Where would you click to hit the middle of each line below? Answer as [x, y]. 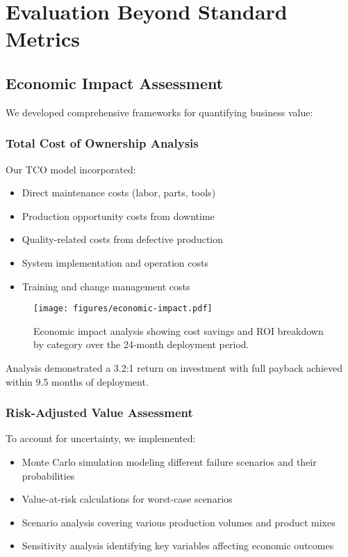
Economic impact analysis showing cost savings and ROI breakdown [179, 330]
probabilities [48, 475]
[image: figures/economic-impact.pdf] [123, 309]
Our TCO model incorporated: [71, 169]
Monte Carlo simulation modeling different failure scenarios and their [169, 461]
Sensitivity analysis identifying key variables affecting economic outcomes [178, 546]
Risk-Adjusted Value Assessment [99, 413]
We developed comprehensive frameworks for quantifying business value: [159, 112]
